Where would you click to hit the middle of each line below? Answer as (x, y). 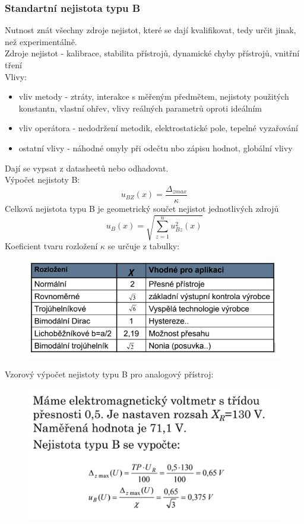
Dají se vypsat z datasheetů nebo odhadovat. (87, 168)
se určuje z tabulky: (144, 245)
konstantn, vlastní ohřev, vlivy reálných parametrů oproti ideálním (140, 108)
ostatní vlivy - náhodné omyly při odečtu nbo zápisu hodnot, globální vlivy (156, 147)
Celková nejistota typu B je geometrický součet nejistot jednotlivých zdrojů (142, 208)
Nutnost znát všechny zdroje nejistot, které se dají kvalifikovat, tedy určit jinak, (151, 30)
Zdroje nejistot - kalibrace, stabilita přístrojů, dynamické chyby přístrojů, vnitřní (152, 53)
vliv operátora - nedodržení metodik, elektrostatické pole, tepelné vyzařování (158, 128)
